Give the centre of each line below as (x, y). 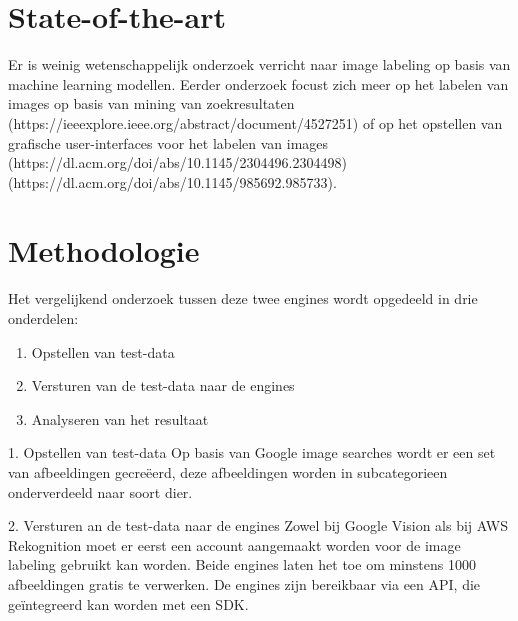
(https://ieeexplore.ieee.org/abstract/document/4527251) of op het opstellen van (255, 122)
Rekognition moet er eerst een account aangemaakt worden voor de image (234, 544)
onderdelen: (43, 318)
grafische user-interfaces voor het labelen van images (168, 142)
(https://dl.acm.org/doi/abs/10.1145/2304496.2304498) (177, 162)
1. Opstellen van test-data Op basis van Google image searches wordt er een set (252, 452)
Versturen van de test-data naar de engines (163, 385)
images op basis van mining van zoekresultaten (151, 103)
